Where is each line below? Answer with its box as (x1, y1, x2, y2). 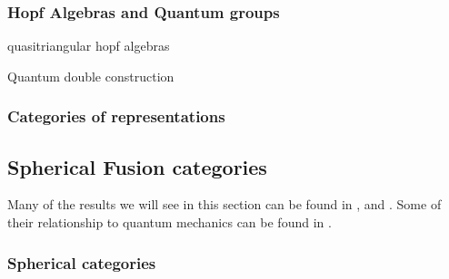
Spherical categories (7, 251, 156, 274)
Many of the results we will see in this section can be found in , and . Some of (7, 195, 442, 214)
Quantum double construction (7, 66, 175, 85)
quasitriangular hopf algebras (7, 36, 170, 55)
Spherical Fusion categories (7, 152, 267, 180)
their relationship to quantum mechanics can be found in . (7, 213, 332, 232)
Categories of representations (7, 105, 225, 128)
